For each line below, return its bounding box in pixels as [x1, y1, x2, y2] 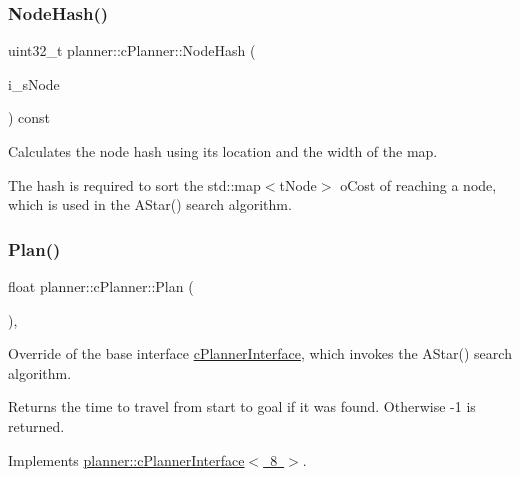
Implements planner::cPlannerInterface [8, 449, 245, 470]
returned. [8, 415, 65, 436]
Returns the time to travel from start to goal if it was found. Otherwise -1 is [8, 396, 476, 417]
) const [8, 107, 51, 128]
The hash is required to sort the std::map [8, 174, 261, 195]
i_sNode [8, 73, 60, 94]
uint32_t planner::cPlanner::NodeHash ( [8, 40, 256, 61]
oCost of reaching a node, [340, 174, 497, 195]
